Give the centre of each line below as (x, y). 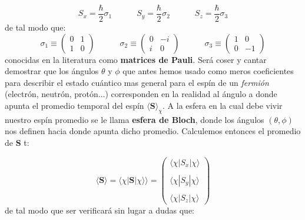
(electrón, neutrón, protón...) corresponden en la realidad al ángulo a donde (141, 94)
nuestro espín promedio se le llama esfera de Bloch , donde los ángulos (135, 119)
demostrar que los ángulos (52, 71)
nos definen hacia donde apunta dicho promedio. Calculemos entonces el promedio (153, 131)
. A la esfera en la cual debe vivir (223, 106)
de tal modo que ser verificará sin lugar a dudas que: (100, 210)
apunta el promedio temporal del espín (74, 106)
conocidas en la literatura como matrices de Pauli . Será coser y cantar (136, 59)
